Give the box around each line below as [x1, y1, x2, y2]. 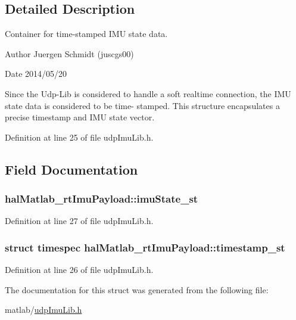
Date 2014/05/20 [5, 67, 67, 80]
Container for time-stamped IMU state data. [5, 27, 168, 40]
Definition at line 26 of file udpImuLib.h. [5, 263, 154, 276]
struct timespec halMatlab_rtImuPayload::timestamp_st [5, 240, 285, 254]
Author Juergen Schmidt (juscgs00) [5, 47, 134, 60]
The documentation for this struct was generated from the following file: [5, 283, 269, 296]
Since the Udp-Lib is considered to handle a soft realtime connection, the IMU [5, 87, 291, 100]
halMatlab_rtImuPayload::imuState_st [5, 191, 198, 206]
